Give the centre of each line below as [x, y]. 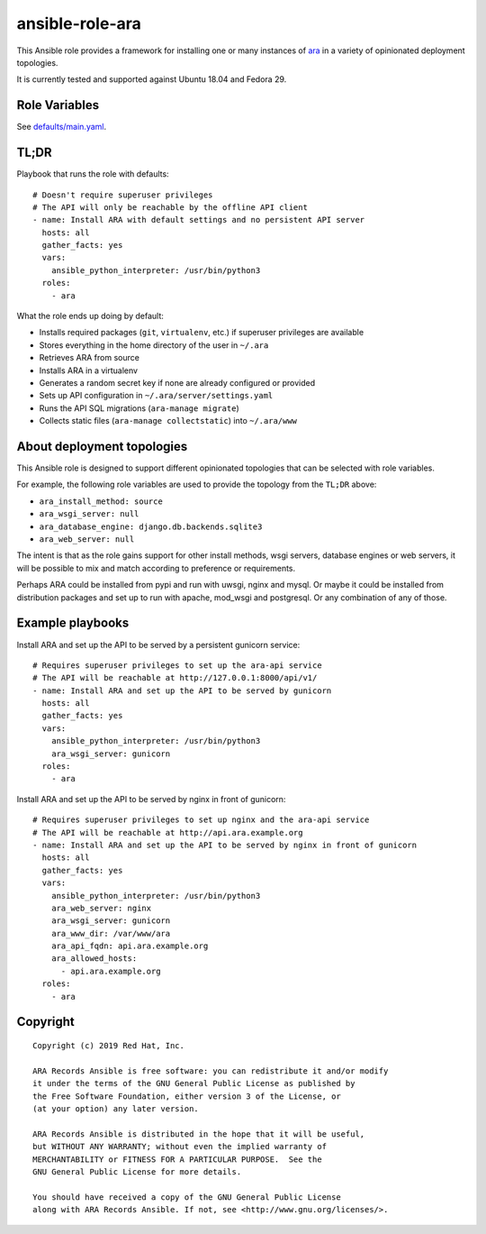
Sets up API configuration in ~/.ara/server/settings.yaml [156, 396]
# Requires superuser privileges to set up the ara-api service [178, 665]
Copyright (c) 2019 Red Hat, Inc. [108, 1046]
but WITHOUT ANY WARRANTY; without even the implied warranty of [180, 1147]
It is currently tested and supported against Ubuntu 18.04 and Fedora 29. [152, 79]
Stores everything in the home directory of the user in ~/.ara [154, 345]
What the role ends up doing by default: [90, 316]
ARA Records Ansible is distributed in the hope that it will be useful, [199, 1134]
